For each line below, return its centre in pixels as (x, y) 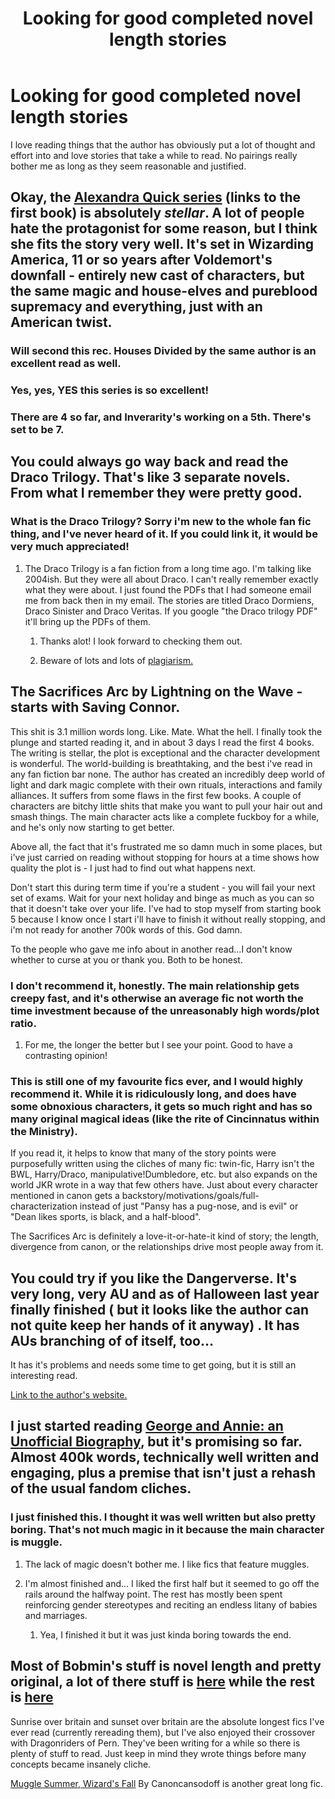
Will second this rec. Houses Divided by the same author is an (163, 351)
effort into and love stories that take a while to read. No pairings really (154, 155)
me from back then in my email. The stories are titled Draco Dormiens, (169, 600)
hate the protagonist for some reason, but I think (164, 228)
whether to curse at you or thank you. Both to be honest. (126, 959)
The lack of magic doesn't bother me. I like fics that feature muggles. (167, 1564)
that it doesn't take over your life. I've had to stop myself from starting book (166, 908)
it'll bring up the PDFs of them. (88, 621)
